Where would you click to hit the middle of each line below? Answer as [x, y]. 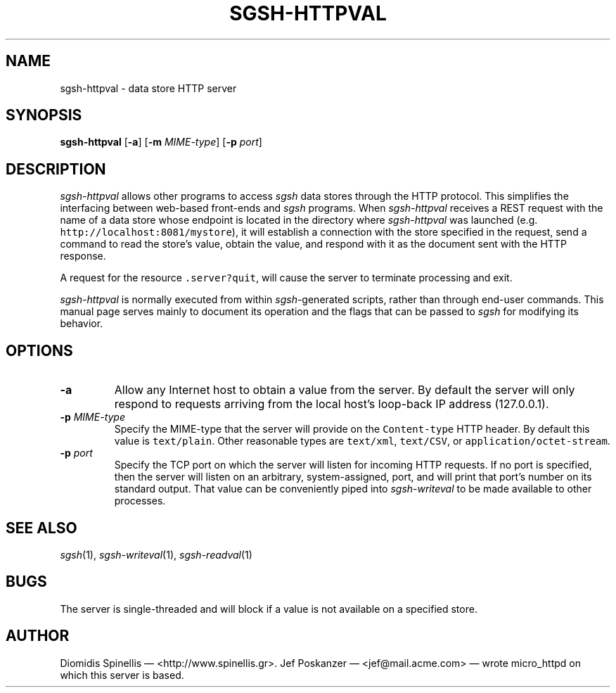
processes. [140, 501]
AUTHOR [38, 636]
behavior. [82, 324]
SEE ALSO [41, 528]
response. [83, 256]
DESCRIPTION [56, 169]
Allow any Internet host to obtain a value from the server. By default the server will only [345, 390]
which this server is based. [122, 675]
